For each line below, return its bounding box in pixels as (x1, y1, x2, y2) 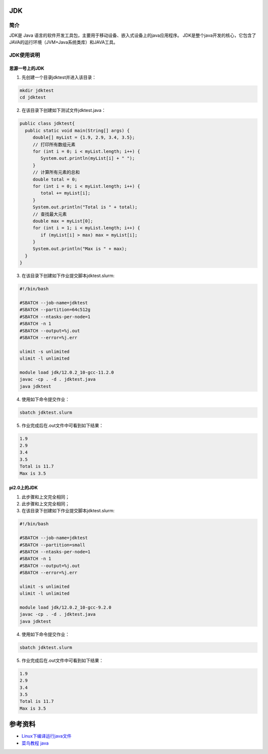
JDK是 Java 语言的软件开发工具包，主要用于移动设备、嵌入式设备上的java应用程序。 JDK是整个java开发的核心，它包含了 (9, 32, 257, 38)
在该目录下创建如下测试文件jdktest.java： (21, 107, 106, 113)
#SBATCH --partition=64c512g (19, 307, 91, 313)
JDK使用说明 (9, 51, 40, 58)
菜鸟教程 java (21, 740, 49, 746)
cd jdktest (19, 94, 46, 100)
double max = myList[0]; (32, 218, 93, 224)
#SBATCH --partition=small (19, 542, 85, 548)
